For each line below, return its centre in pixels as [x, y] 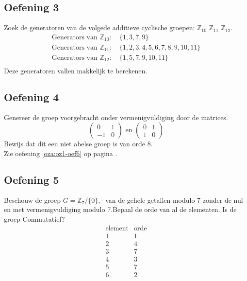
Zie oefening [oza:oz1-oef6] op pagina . [61, 153]
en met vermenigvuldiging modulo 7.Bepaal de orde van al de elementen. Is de [120, 209]
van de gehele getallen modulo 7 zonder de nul [174, 200]
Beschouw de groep [32, 200]
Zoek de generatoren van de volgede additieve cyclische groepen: [99, 27]
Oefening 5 [32, 179]
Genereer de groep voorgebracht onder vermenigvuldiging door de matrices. [116, 117]
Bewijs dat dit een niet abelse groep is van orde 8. [78, 144]
